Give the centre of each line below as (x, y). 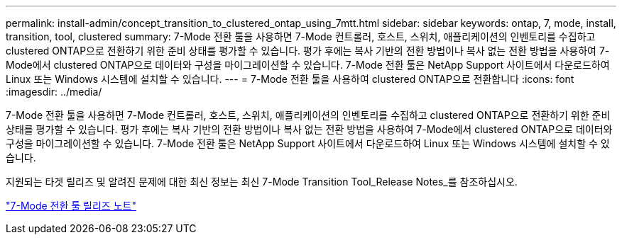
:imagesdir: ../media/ (54, 92)
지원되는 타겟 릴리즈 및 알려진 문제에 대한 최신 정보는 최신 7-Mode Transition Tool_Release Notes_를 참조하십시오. (262, 182)
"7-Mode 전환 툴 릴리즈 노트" (71, 206)
